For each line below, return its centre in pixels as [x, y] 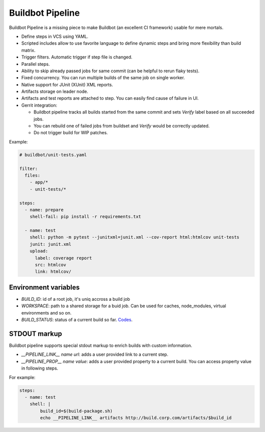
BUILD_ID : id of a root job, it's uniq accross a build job [76, 299]
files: [33, 175]
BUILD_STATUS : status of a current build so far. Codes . [77, 320]
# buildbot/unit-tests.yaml [53, 155]
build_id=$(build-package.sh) [76, 411]
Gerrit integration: [39, 105]
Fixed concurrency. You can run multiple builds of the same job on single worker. [103, 78]
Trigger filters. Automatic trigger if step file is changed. [77, 57]
